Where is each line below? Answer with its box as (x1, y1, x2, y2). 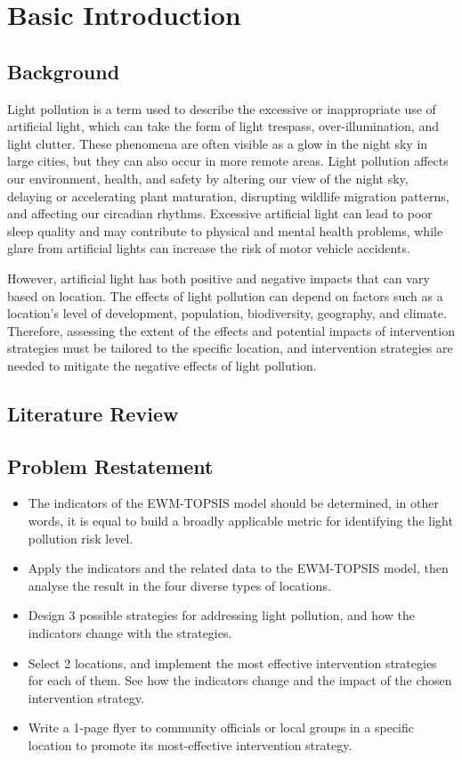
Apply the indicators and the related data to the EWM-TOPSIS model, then (28, 559, 449, 577)
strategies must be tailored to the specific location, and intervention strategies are (7, 339, 453, 357)
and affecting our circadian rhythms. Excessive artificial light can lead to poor (7, 204, 433, 223)
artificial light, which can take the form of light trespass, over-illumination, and (7, 117, 439, 135)
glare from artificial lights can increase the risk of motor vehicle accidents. (7, 239, 410, 257)
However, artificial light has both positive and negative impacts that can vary (7, 268, 430, 287)
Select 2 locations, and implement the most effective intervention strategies (28, 653, 437, 672)
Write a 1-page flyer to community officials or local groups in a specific (28, 718, 414, 737)
